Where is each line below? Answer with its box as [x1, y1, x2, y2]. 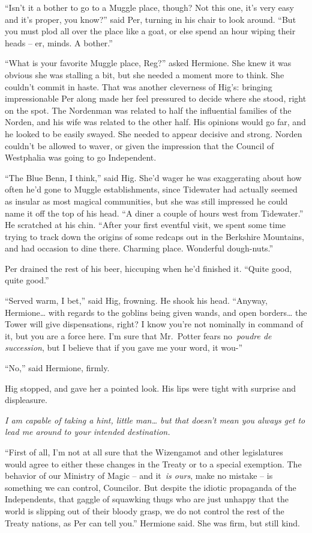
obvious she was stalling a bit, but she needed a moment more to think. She [5, 68, 284, 81]
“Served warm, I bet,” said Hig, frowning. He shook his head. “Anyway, [5, 294, 268, 307]
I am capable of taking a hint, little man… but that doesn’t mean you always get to [5, 413, 305, 426]
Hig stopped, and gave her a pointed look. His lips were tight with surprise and [5, 381, 296, 394]
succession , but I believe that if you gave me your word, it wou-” [5, 341, 243, 354]
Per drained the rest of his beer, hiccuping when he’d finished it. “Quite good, [5, 262, 292, 274]
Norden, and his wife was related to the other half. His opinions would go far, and [5, 116, 306, 128]
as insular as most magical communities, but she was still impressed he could [5, 194, 288, 207]
